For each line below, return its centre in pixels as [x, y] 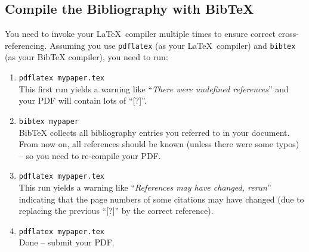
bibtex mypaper [49, 121]
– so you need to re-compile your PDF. [90, 155]
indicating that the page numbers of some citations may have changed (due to [161, 199]
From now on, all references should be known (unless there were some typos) [159, 144]
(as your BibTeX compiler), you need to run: [86, 57]
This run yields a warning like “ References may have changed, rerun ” [145, 187]
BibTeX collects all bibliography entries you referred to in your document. [154, 132]
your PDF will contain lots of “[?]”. [83, 100]
